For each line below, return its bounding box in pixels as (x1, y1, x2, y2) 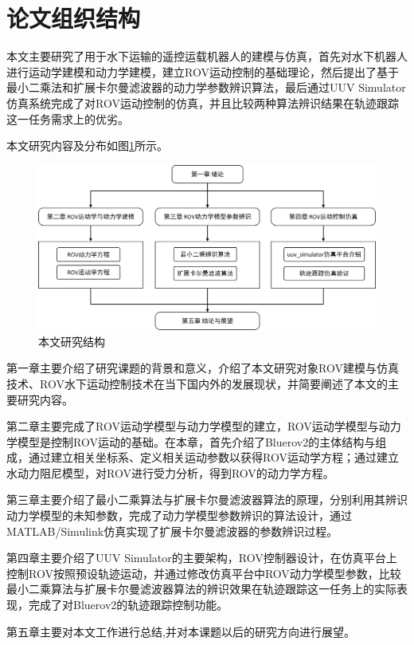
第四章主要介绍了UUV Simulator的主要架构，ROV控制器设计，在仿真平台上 (6, 549, 397, 566)
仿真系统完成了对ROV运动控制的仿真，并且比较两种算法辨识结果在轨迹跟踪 (6, 94, 399, 111)
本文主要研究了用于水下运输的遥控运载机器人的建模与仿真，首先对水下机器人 (6, 48, 408, 65)
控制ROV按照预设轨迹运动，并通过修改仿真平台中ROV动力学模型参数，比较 (6, 564, 401, 581)
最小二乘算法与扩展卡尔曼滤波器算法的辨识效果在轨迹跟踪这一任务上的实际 (6, 580, 396, 597)
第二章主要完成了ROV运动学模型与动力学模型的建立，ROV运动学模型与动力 (6, 418, 401, 435)
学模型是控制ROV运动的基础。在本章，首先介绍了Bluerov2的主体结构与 (6, 433, 376, 450)
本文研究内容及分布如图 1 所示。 (6, 137, 168, 154)
